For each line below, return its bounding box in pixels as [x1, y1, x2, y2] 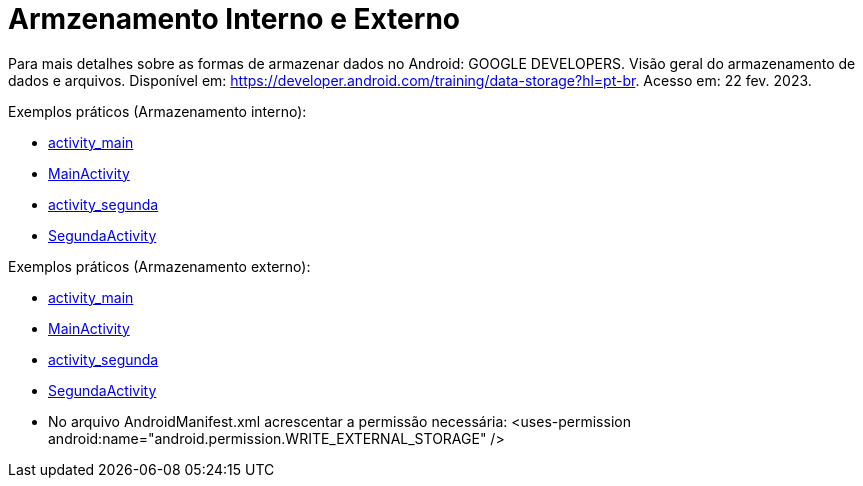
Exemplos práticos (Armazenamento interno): [8, 102, 307, 120]
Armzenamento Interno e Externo [8, 2, 460, 36]
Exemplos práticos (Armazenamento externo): [8, 257, 311, 275]
